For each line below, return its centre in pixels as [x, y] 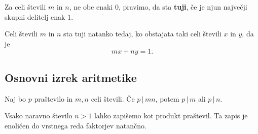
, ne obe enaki [91, 7]
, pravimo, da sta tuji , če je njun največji [183, 7]
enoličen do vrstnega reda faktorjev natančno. [76, 125]
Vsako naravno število [39, 116]
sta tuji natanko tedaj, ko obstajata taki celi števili [142, 34]
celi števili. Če [113, 98]
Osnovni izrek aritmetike [71, 77]
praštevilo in [53, 98]
